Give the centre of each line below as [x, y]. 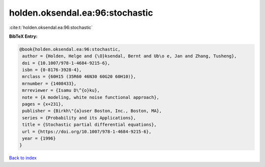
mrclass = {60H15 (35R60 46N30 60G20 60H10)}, [79, 77]
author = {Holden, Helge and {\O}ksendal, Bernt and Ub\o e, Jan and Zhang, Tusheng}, [130, 56]
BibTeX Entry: [23, 36]
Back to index [23, 158]
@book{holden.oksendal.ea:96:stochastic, [70, 49]
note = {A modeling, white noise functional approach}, [91, 97]
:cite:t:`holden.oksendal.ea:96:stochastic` [51, 27]
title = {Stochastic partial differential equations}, [90, 125]
